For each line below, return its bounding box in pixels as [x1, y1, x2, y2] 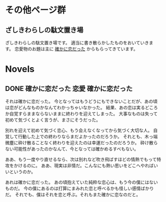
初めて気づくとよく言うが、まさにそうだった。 [5, 117, 101, 122]
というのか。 [9, 169, 36, 174]
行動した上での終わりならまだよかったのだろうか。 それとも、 [18, 134, 145, 139]
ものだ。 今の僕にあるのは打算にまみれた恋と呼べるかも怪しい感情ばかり [5, 186, 154, 191]
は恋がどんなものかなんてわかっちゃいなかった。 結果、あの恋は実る [5, 105, 145, 110]
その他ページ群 [5, 4, 66, 16]
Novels [5, 64, 35, 75]
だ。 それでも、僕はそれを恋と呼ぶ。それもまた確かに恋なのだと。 [5, 192, 141, 198]
